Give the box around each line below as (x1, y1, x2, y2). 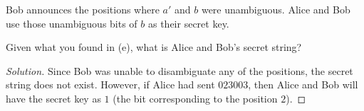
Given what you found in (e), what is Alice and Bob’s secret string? (6, 40, 302, 54)
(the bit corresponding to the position (113, 90, 278, 105)
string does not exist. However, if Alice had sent (6, 77, 215, 92)
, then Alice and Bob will (248, 77, 358, 92)
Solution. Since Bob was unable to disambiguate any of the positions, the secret (6, 63, 353, 78)
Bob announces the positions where (6, 2, 160, 16)
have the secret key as (6, 90, 101, 105)
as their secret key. (147, 16, 229, 30)
